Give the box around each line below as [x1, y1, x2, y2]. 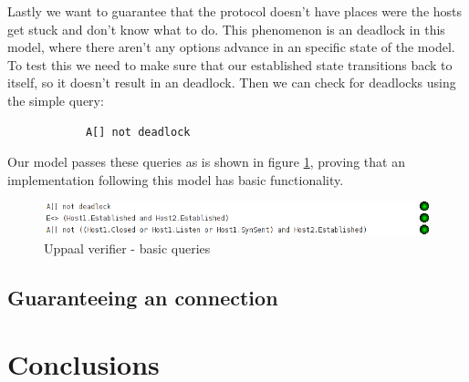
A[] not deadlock [85, 125, 191, 139]
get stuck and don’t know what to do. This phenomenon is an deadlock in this [7, 19, 445, 38]
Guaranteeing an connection [7, 283, 278, 311]
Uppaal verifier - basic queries [44, 238, 211, 257]
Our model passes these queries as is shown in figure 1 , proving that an [7, 152, 405, 171]
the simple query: [7, 90, 104, 109]
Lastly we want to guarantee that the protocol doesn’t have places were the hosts [7, 2, 463, 20]
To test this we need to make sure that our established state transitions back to [7, 55, 453, 74]
